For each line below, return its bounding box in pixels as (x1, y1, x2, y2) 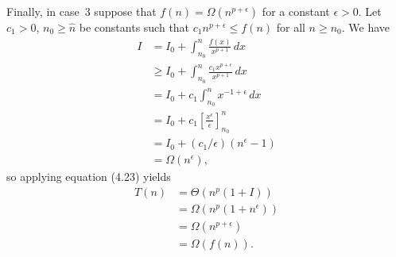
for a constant (262, 3, 330, 19)
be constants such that (79, 19, 190, 35)
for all (276, 19, 305, 35)
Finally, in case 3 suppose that (6, 3, 157, 19)
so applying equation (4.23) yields (6, 168, 171, 185)
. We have (341, 19, 390, 35)
